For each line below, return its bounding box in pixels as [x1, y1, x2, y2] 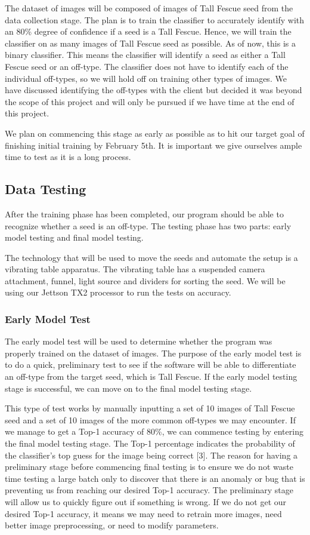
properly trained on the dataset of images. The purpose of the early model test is [5, 346, 302, 359]
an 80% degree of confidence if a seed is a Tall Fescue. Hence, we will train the [5, 25, 292, 38]
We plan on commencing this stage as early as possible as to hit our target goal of [5, 127, 305, 139]
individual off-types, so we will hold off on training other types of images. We [5, 72, 287, 84]
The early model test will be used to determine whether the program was [5, 335, 272, 348]
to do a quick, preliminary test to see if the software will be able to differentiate [5, 358, 296, 371]
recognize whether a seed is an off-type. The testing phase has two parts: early [5, 219, 292, 232]
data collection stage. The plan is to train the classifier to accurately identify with [5, 13, 305, 26]
